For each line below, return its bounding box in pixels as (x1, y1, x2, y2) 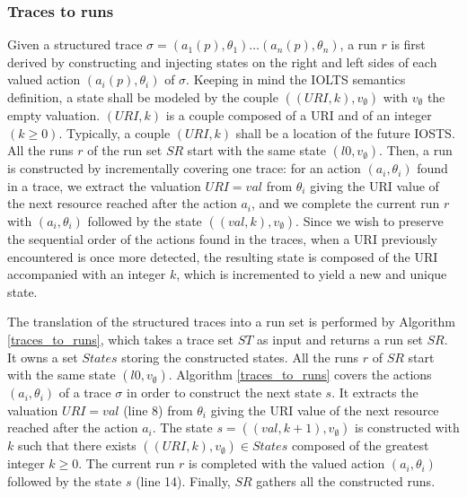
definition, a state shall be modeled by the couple (7, 88, 278, 106)
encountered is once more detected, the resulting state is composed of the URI (7, 247, 438, 266)
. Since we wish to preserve (295, 211, 444, 230)
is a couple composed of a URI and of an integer (165, 106, 432, 124)
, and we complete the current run (251, 194, 440, 213)
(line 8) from (123, 400, 193, 419)
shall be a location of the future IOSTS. (235, 123, 455, 142)
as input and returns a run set (257, 329, 423, 348)
